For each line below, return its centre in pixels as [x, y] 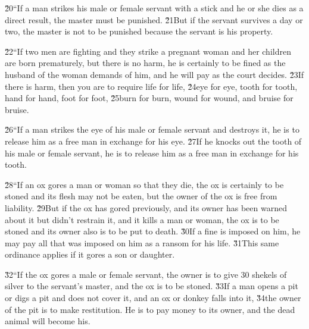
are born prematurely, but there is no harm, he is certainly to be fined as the [145, 63]
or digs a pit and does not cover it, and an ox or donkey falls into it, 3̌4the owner [153, 298]
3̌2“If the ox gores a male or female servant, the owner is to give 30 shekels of [146, 274]
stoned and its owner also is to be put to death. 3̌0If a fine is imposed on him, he [153, 231]
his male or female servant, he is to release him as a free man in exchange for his [152, 153]
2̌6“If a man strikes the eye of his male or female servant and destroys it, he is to [152, 129]
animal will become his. [48, 321]
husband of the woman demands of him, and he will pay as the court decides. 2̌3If [154, 74]
